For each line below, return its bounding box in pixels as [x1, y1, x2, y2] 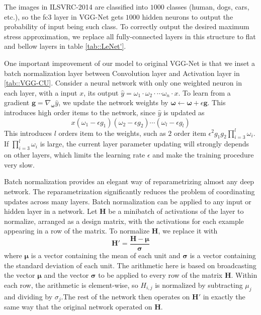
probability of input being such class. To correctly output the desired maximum [4, 21, 249, 32]
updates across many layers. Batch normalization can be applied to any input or [4, 196, 251, 206]
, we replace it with [158, 225, 218, 236]
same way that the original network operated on [4, 301, 152, 311]
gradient [4, 97, 30, 108]
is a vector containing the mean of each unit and [31, 250, 181, 260]
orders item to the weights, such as [58, 127, 166, 138]
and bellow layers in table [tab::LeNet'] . [4, 41, 126, 51]
